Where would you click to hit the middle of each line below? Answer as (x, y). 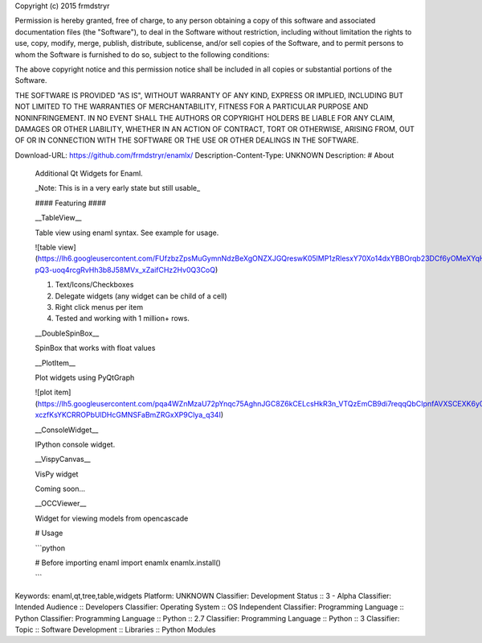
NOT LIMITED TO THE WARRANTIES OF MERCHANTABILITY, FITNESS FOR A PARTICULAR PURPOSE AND (192, 107)
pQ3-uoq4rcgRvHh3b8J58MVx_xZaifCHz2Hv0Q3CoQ (125, 270)
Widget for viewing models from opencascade (112, 518)
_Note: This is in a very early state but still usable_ (118, 188)
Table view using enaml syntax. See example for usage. (127, 233)
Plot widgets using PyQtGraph (85, 377)
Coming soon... (60, 489)
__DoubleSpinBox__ (67, 333)
